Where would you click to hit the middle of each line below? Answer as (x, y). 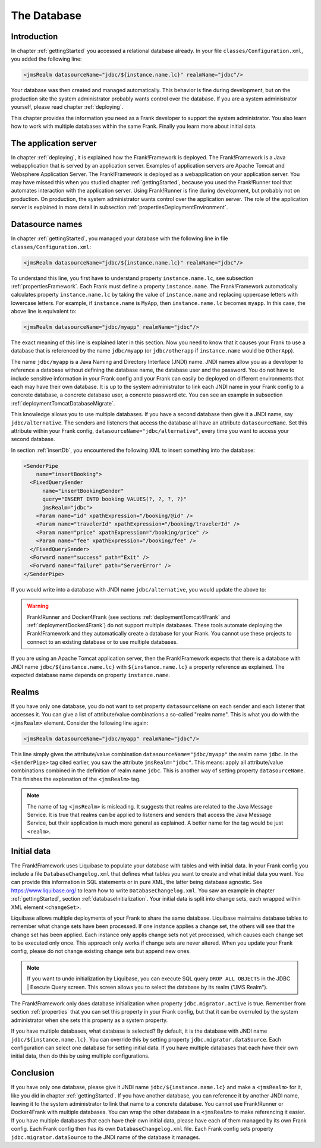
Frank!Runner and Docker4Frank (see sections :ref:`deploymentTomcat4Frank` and (129, 617)
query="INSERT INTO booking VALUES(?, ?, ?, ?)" (114, 499)
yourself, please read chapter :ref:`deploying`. (67, 107)
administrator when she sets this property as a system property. (89, 1020)
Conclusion (33, 1073)
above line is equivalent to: (44, 312)
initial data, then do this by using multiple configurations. (80, 1056)
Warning (38, 606)
